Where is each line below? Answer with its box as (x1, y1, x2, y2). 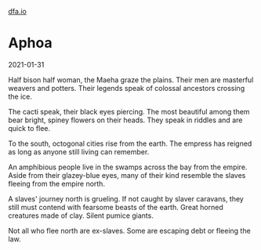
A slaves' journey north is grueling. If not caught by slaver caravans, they (8, 194, 245, 203)
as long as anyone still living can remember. (8, 147, 150, 156)
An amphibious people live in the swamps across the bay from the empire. (8, 162, 248, 172)
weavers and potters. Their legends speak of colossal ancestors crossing (8, 83, 245, 92)
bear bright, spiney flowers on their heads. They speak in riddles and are (8, 115, 243, 125)
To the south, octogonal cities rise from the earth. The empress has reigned (8, 139, 252, 148)
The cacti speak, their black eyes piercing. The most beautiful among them (8, 107, 250, 116)
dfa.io (8, 7, 27, 16)
